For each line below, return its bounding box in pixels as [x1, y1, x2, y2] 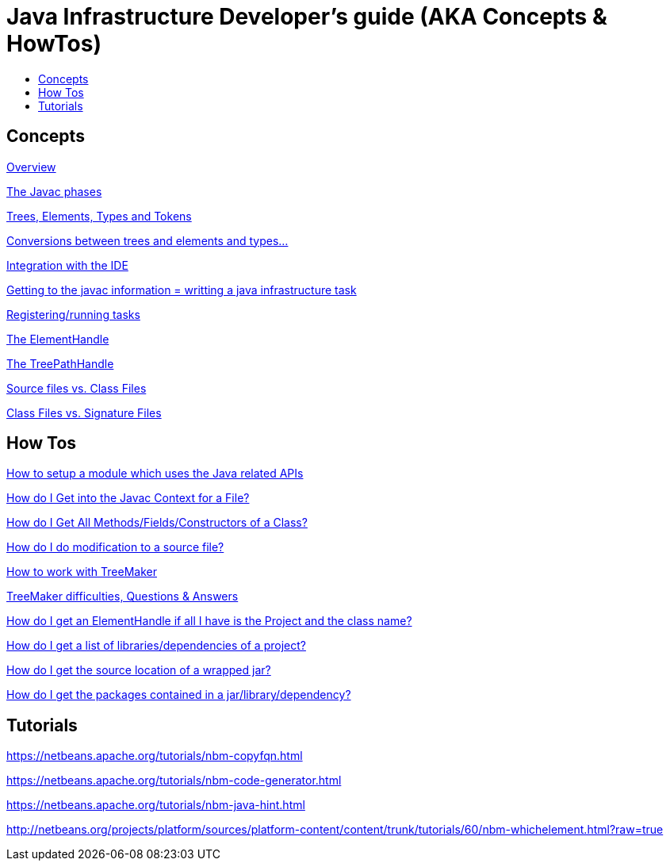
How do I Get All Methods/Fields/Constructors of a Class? [6, 516, 308, 530]
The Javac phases [6, 184, 102, 198]
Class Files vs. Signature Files [6, 405, 162, 420]
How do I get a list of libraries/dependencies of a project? [6, 639, 306, 653]
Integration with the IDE [6, 258, 128, 272]
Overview [6, 159, 56, 174]
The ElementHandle [6, 332, 109, 346]
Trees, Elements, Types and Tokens [6, 209, 192, 223]
